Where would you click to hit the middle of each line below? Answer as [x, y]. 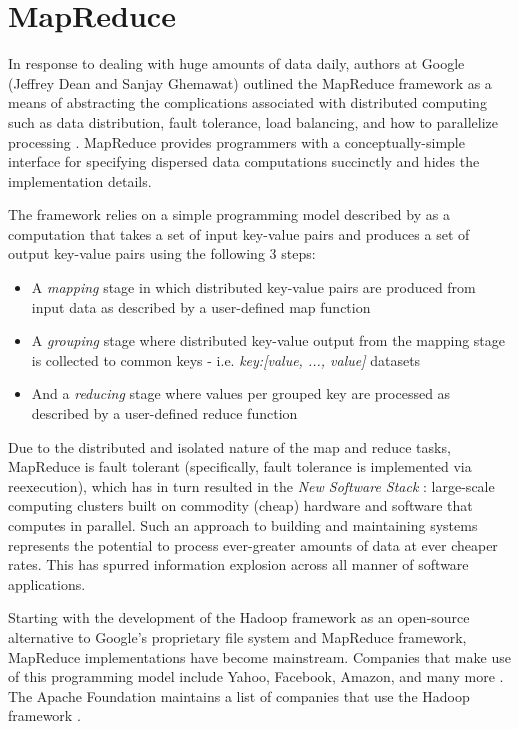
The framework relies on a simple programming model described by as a [229, 214]
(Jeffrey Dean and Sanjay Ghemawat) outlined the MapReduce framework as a [250, 82]
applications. [47, 583]
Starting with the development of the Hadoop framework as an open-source [239, 617]
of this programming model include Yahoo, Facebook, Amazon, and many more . [256, 676]
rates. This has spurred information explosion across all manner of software [238, 564]
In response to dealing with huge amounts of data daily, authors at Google [236, 63]
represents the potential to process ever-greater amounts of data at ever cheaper [253, 544]
